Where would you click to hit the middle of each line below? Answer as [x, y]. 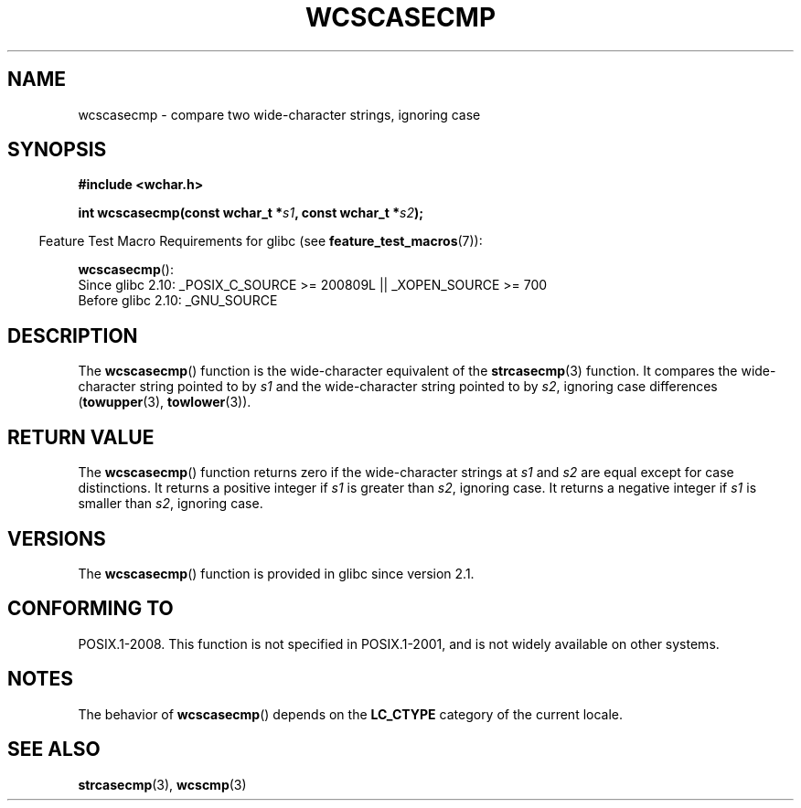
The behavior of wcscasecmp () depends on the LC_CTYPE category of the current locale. [351, 714]
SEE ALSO [54, 750]
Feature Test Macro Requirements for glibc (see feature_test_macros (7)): [261, 241]
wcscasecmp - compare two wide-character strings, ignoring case [279, 114]
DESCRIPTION [73, 335]
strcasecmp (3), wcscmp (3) [162, 784]
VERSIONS [57, 538]
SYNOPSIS [57, 150]
